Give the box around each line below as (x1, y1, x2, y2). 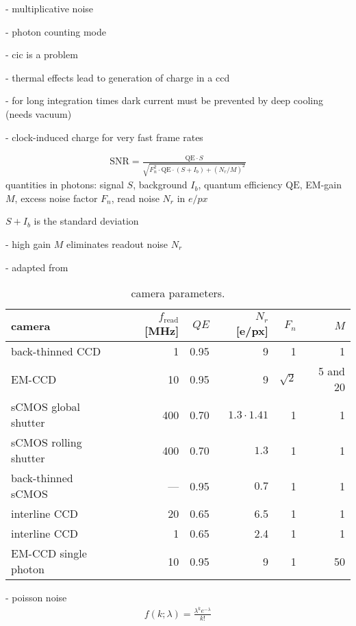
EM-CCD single (11, 545, 87, 562)
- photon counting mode (5, 24, 107, 38)
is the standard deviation (34, 214, 139, 228)
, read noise (111, 190, 160, 205)
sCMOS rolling (11, 434, 82, 451)
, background (133, 177, 188, 192)
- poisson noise (5, 590, 67, 605)
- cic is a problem (5, 47, 78, 62)
